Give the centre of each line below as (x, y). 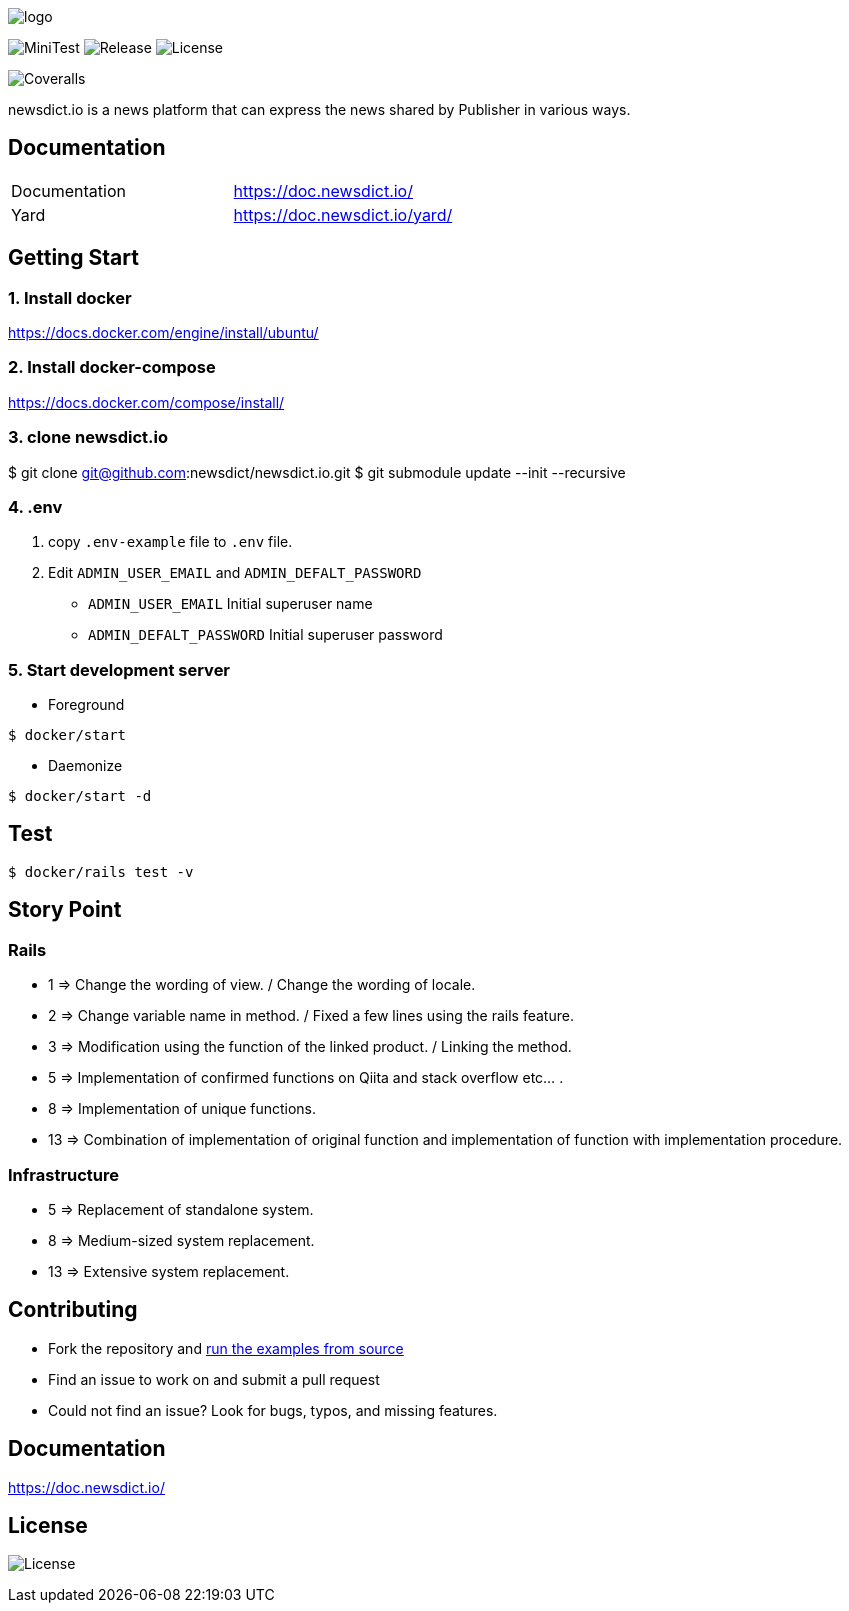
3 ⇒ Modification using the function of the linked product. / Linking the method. (310, 1047)
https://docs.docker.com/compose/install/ (146, 402)
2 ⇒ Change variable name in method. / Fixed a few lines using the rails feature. (311, 1016)
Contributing (73, 1310)
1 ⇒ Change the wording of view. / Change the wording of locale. (262, 985)
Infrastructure (64, 1174)
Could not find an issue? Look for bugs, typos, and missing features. (273, 1410)
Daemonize (85, 766)
